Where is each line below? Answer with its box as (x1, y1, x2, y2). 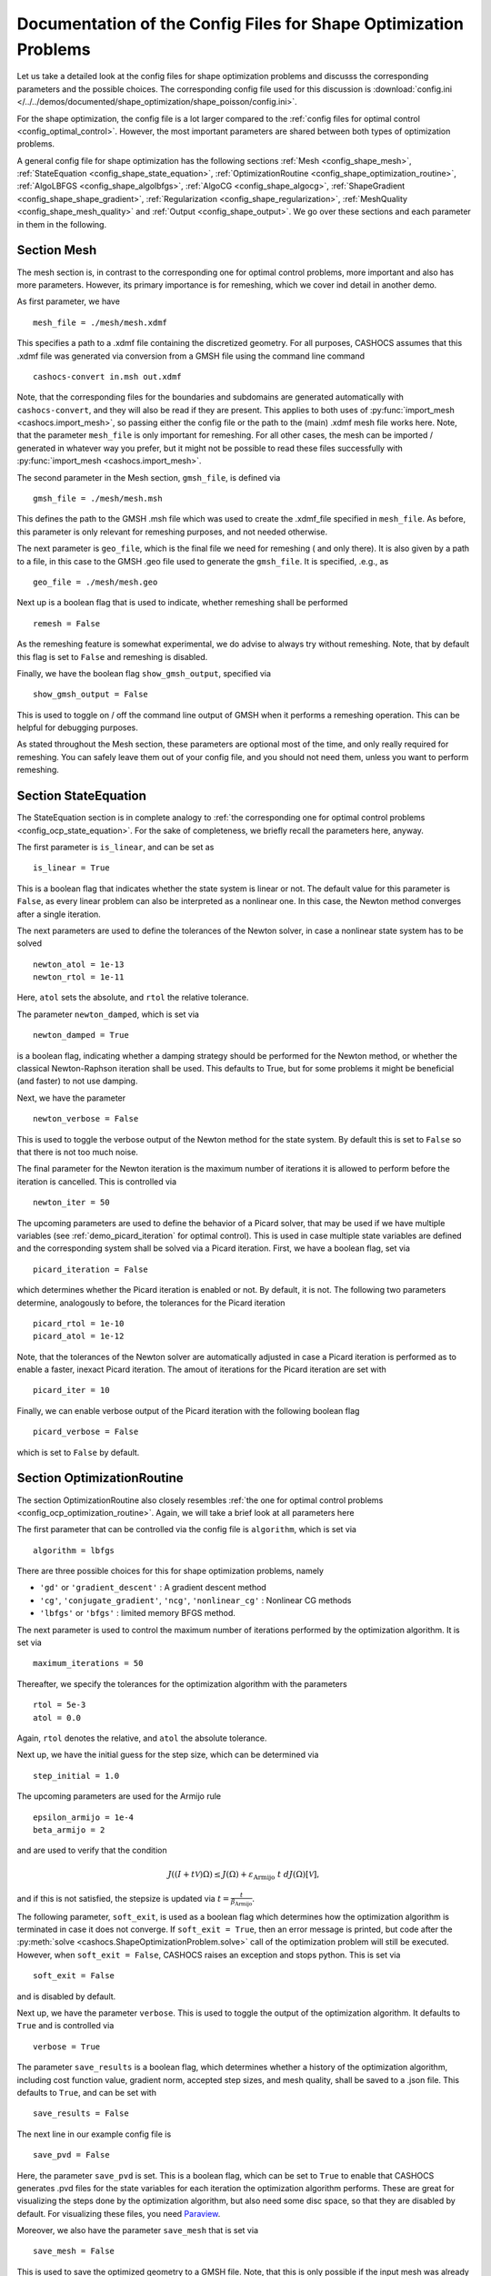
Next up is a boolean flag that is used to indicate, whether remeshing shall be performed (16, 597, 348, 608)
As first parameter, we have (16, 296, 120, 307)
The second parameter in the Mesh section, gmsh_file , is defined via (16, 472, 281, 483)
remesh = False (33, 618, 101, 628)
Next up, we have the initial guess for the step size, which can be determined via (16, 1749, 319, 1761)
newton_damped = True (33, 1030, 129, 1041)
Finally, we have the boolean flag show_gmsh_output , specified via (16, 667, 272, 678)
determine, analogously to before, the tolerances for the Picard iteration (16, 1297, 286, 1308)
